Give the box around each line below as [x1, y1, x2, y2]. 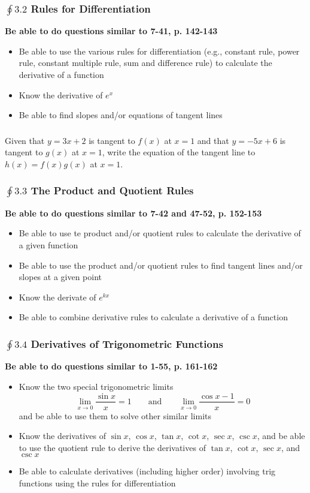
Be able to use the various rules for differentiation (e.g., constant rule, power [19, 44, 300, 57]
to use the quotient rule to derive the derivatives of [19, 441, 206, 453]
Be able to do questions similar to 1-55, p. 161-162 [5, 360, 218, 372]
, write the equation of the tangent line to [102, 146, 256, 158]
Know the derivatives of [19, 429, 106, 442]
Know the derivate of [19, 290, 96, 303]
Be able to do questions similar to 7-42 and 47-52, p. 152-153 [5, 206, 262, 219]
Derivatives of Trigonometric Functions [31, 336, 223, 351]
